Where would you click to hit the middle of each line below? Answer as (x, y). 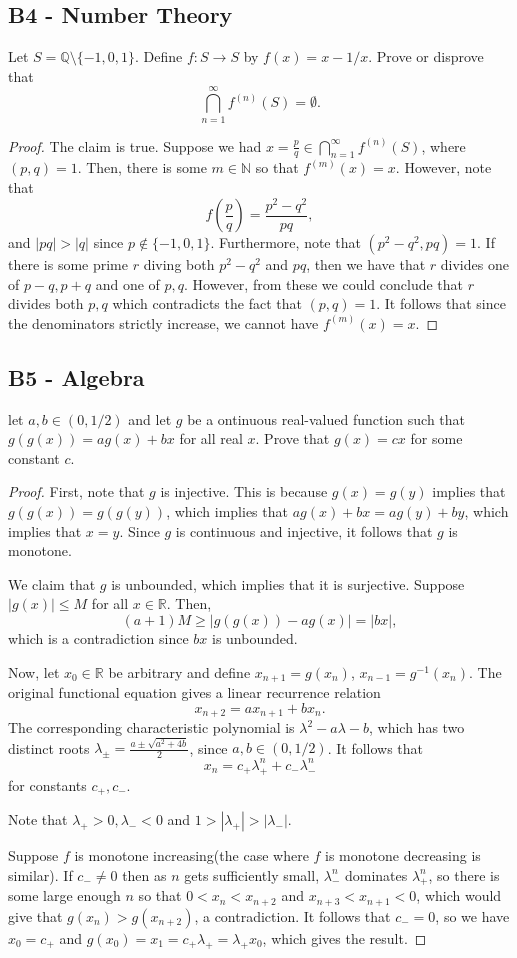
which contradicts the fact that (207, 303)
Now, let (34, 671)
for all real (211, 438)
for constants (47, 784)
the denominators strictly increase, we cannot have (163, 322)
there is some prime (68, 264)
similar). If (40, 874)
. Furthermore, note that (285, 242)
